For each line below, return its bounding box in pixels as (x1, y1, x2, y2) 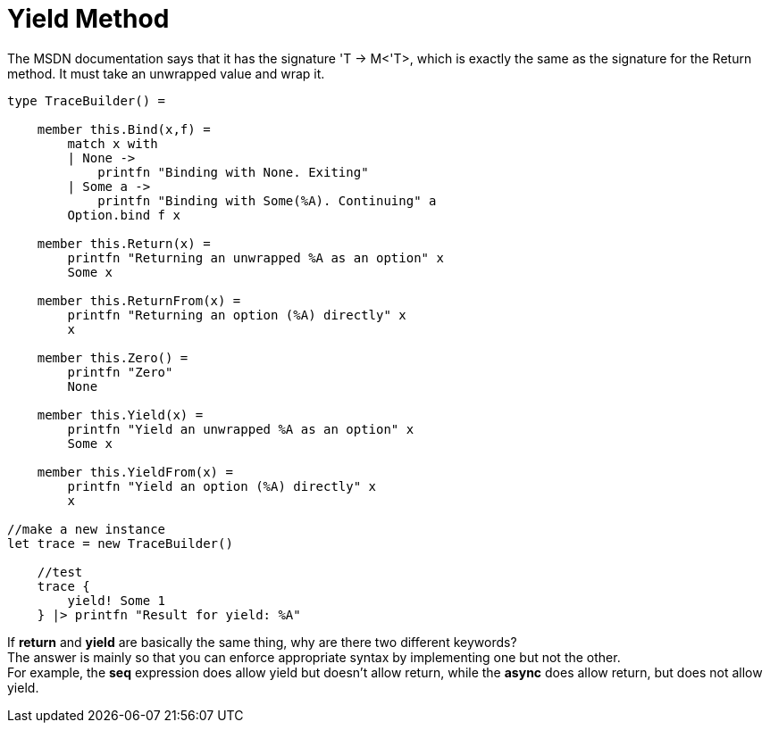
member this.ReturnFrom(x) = (37, 293, 241, 308)
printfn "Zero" (67, 364, 173, 379)
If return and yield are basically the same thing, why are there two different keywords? (7, 634, 517, 650)
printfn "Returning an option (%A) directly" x (67, 307, 406, 322)
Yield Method (7, 4, 170, 34)
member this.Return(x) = (37, 236, 211, 251)
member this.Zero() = (37, 350, 188, 365)
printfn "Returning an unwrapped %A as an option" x (67, 250, 444, 265)
